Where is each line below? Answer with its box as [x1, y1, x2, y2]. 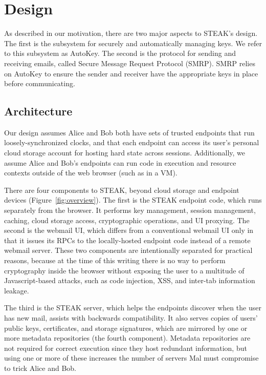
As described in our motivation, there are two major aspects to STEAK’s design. [4, 28, 258, 38]
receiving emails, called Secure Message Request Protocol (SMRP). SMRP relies [4, 57, 255, 68]
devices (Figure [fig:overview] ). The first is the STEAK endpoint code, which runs [4, 194, 262, 205]
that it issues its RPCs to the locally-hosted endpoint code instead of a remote [4, 234, 251, 245]
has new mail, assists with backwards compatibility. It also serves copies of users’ [4, 312, 258, 323]
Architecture [4, 103, 73, 119]
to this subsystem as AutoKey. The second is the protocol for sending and [4, 48, 236, 58]
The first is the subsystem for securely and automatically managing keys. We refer [4, 37, 262, 48]
